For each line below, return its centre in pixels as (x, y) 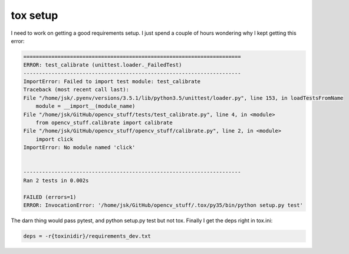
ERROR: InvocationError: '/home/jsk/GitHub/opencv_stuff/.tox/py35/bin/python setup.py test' (163, 205)
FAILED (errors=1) (50, 197)
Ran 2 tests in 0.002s (56, 180)
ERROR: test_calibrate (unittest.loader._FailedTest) (103, 65)
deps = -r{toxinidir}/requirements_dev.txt (87, 236)
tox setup (34, 15)
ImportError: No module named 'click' (79, 148)
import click (55, 139)
